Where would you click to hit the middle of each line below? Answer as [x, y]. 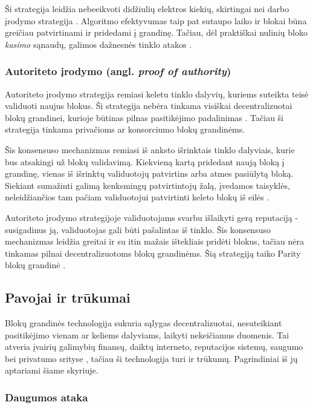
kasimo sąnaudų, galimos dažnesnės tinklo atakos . [98, 44]
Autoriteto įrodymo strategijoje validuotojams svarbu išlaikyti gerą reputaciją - [152, 217]
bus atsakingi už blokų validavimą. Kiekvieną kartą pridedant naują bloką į [145, 161]
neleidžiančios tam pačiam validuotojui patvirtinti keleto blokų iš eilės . [137, 197]
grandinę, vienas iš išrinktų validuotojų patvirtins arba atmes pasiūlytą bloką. [149, 173]
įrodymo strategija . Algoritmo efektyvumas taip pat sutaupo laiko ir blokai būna [156, 20]
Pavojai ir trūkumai [68, 298]
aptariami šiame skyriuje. [52, 370]
